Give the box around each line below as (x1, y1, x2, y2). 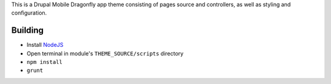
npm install (26, 58, 63, 66)
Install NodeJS (26, 41, 64, 49)
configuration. (11, 9, 47, 16)
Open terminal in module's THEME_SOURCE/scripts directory (26, 49, 184, 57)
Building (11, 25, 44, 36)
